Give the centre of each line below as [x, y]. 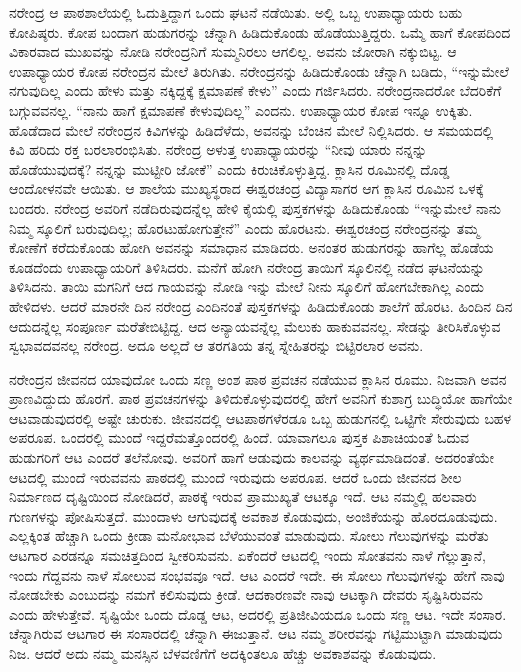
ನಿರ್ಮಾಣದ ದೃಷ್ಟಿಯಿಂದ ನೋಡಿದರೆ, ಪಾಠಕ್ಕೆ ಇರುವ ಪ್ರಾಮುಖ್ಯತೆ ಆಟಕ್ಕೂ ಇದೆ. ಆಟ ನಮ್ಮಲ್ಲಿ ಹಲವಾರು [243, 496]
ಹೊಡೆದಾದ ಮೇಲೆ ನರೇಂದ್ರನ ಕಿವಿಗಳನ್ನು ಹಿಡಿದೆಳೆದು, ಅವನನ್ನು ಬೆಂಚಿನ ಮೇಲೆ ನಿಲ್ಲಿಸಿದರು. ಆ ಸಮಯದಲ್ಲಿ [251, 129]
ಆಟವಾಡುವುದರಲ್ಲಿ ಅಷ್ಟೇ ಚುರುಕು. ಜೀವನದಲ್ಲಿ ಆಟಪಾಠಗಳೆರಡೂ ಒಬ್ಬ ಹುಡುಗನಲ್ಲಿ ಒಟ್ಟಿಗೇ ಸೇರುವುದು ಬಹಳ [260, 417]
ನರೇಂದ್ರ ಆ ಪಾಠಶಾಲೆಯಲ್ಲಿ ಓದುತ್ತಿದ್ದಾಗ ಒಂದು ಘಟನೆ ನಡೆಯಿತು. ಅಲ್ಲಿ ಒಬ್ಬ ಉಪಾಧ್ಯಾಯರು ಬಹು [236, 12]
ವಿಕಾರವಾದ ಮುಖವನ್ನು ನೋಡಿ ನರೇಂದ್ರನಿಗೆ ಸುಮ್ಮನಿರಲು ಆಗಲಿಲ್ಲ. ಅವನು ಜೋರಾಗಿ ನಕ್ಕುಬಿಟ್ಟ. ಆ [233, 51]
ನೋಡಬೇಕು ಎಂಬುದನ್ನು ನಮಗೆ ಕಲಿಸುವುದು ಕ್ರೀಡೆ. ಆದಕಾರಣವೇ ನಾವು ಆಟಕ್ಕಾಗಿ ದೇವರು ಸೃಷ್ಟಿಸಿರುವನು [246, 594]
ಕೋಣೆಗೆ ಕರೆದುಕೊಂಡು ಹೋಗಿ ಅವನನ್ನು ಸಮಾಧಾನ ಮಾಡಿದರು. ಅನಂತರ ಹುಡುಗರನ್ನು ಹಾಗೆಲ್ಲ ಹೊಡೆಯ [251, 247]
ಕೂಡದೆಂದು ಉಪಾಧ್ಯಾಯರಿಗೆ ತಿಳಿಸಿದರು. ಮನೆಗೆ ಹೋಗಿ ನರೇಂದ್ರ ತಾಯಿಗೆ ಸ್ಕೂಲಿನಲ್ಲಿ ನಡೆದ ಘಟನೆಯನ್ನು [247, 266]
